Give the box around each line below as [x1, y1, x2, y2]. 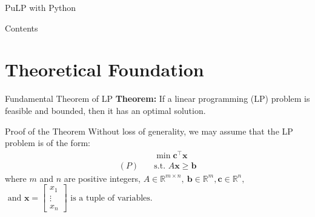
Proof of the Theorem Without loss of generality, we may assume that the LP [5, 124, 293, 137]
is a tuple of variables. [70, 193, 153, 202]
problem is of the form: [5, 136, 90, 149]
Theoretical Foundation [5, 57, 204, 82]
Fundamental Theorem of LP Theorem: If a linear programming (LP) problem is [5, 92, 310, 105]
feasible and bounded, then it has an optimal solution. [5, 104, 206, 116]
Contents [5, 21, 38, 34]
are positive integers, [64, 172, 141, 184]
